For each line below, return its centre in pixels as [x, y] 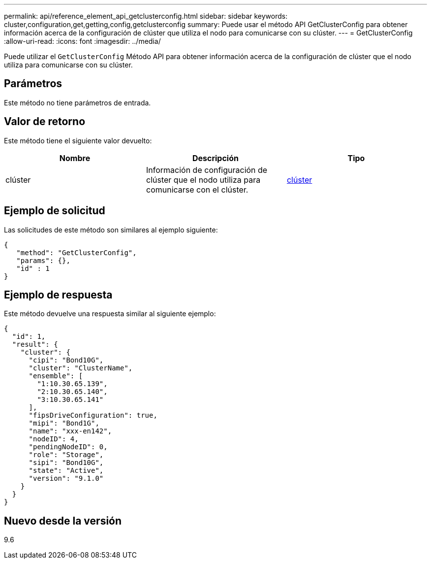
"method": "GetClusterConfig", [77, 252]
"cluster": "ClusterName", [81, 368]
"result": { [35, 345]
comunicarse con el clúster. [197, 189]
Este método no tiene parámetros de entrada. [77, 102]
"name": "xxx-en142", [70, 431]
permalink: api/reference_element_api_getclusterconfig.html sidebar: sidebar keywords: [146, 16]
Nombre [75, 158]
